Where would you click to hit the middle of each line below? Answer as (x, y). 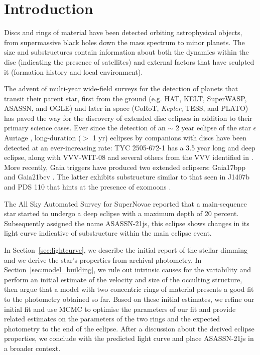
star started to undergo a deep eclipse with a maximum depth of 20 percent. (121, 213)
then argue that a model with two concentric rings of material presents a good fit (129, 289)
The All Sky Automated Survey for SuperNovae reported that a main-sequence (125, 203)
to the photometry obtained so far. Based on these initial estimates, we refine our (129, 299)
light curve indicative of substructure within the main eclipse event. (108, 233)
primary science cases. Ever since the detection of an (85, 128)
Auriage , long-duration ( (43, 138)
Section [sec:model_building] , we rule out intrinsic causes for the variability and (128, 270)
